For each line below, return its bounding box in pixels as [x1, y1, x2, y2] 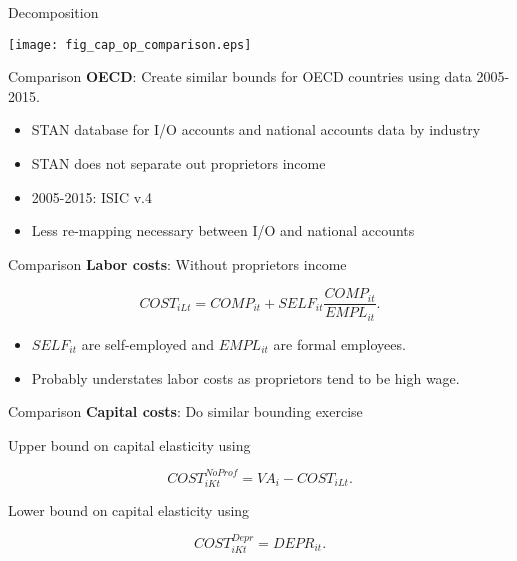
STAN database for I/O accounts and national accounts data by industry [31, 119, 481, 140]
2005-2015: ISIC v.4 [31, 186, 152, 207]
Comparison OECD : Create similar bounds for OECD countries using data [8, 66, 472, 87]
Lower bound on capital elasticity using [8, 499, 250, 520]
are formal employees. [273, 333, 406, 354]
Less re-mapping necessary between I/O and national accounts [31, 220, 415, 241]
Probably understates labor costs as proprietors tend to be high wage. [31, 367, 460, 388]
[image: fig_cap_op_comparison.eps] [8, 37, 252, 52]
